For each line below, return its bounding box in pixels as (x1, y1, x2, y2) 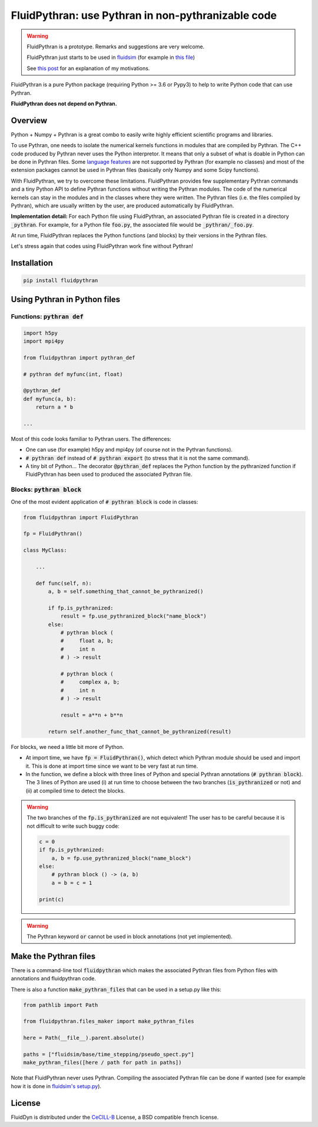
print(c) (39, 896, 65, 903)
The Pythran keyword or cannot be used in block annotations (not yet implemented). (26, 933, 233, 940)
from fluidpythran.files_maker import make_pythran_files (23, 1018, 194, 1025)
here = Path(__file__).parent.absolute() (23, 1035, 145, 1042)
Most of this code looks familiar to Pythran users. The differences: (11, 435, 172, 442)
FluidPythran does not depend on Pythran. (11, 100, 117, 107)
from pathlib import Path (23, 1002, 98, 1008)
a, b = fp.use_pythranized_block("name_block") (51, 854, 191, 861)
